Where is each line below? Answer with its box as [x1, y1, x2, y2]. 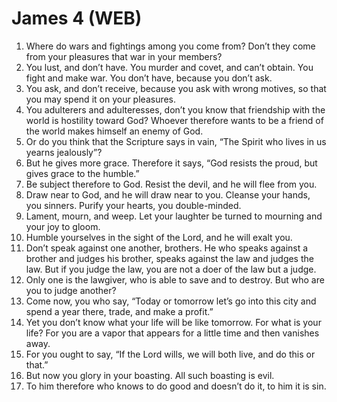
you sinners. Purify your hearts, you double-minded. [25, 199, 242, 211]
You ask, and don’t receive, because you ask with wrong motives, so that [25, 82, 327, 94]
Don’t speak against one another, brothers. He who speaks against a [25, 242, 309, 254]
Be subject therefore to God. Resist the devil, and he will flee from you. [25, 178, 318, 190]
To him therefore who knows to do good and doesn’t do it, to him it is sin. [25, 380, 327, 392]
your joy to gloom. [25, 220, 101, 232]
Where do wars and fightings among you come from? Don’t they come [25, 40, 316, 52]
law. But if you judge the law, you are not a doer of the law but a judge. [25, 263, 317, 275]
